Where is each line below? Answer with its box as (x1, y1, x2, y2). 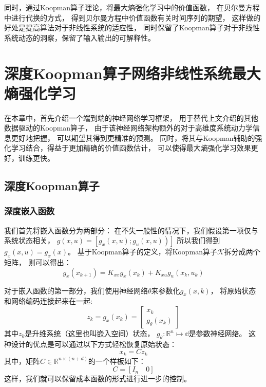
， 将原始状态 (210, 285, 256, 296)
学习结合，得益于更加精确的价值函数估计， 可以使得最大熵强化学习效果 (11, 142, 251, 153)
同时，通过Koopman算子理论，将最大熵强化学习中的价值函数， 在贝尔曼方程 (4, 2, 260, 12)
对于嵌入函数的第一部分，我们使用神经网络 (4, 285, 148, 296)
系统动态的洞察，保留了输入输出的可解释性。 (4, 32, 155, 43)
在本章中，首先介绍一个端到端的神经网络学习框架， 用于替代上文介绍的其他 (4, 112, 258, 123)
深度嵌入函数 (4, 205, 55, 217)
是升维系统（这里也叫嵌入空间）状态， (25, 328, 155, 339)
